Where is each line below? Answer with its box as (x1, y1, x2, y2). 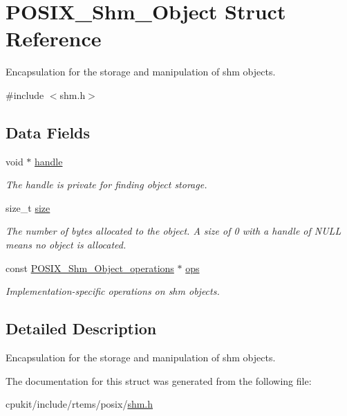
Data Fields (6, 121, 91, 143)
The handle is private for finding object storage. (6, 177, 207, 192)
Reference (6, 24, 102, 53)
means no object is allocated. (6, 237, 126, 252)
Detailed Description (6, 318, 157, 339)
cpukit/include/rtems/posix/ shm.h (6, 397, 153, 411)
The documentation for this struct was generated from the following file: (6, 373, 312, 388)
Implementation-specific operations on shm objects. (6, 284, 220, 298)
